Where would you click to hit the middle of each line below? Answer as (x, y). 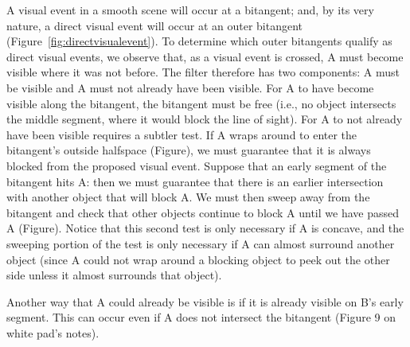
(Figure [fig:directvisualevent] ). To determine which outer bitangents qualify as (199, 41)
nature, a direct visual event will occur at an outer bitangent (155, 25)
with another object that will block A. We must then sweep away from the (188, 197)
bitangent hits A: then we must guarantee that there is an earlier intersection (195, 181)
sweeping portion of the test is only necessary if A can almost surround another (201, 243)
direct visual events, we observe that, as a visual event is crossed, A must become (205, 56)
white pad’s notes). (53, 332)
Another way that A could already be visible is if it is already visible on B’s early (205, 301)
